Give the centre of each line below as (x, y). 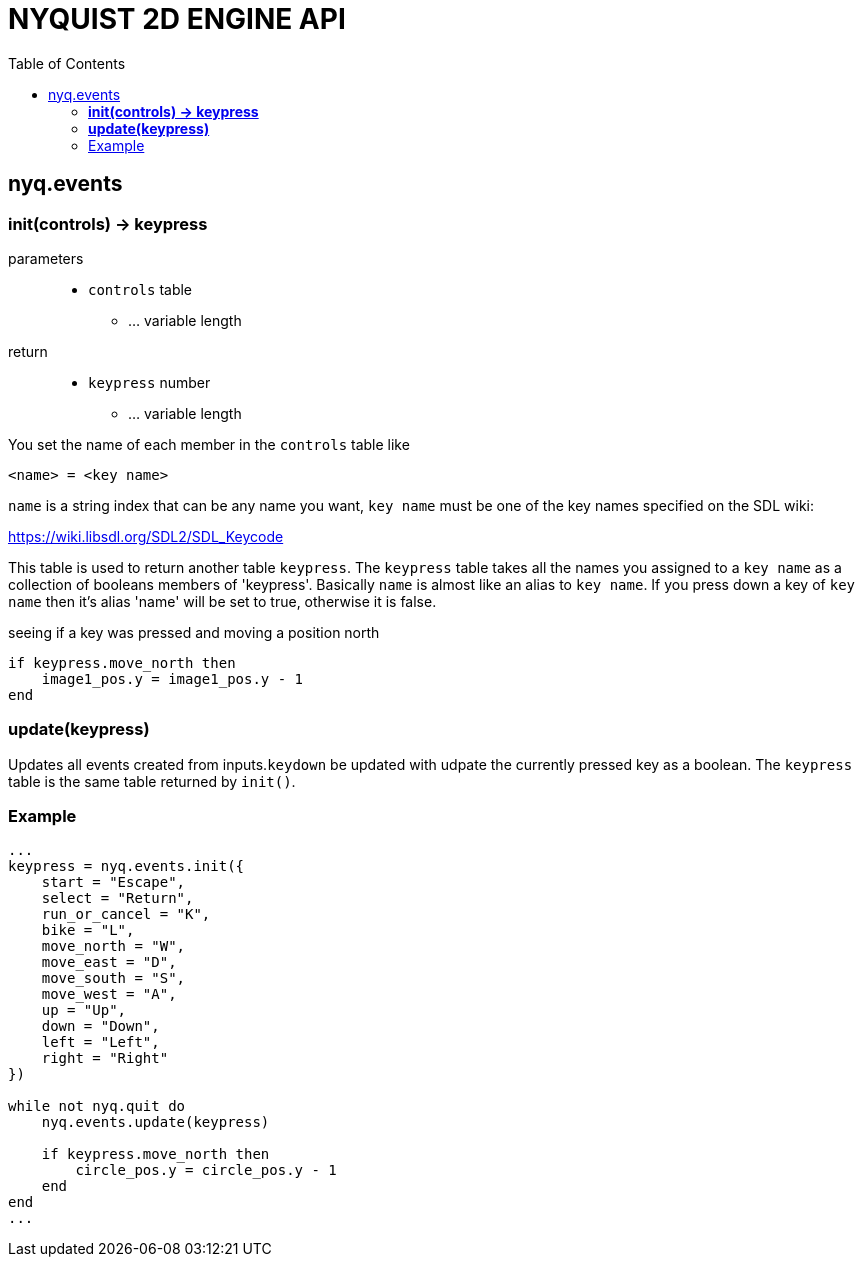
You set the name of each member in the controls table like (209, 444)
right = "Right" (105, 1058)
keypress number (149, 382)
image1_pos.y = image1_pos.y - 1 (172, 678)
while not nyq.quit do (97, 1106)
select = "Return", (117, 898)
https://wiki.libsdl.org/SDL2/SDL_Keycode (146, 536)
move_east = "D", (109, 962)
